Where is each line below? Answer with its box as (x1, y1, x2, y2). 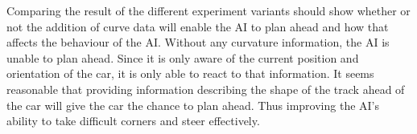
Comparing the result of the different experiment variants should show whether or (6, 2, 411, 18)
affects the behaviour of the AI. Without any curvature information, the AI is (6, 34, 390, 51)
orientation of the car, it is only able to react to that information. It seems (6, 65, 374, 82)
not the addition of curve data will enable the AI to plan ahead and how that (6, 18, 389, 35)
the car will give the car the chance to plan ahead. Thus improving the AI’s (6, 96, 380, 113)
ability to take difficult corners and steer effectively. (6, 112, 260, 129)
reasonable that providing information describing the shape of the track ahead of (6, 80, 405, 97)
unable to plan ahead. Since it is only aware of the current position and (6, 49, 359, 66)
